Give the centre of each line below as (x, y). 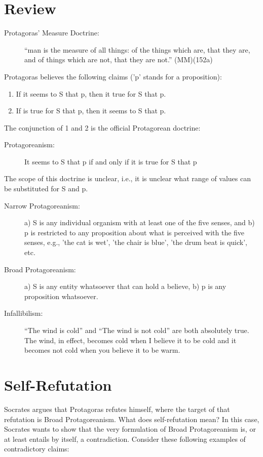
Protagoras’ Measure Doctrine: (52, 33)
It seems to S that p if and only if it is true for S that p (111, 161)
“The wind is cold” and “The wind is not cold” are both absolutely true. (137, 330)
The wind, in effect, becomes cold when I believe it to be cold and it (130, 340)
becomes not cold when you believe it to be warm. (102, 350)
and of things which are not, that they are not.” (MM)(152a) (119, 59)
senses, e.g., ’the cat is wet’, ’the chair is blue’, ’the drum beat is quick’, (136, 242)
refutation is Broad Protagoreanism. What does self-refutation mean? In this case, (132, 419)
